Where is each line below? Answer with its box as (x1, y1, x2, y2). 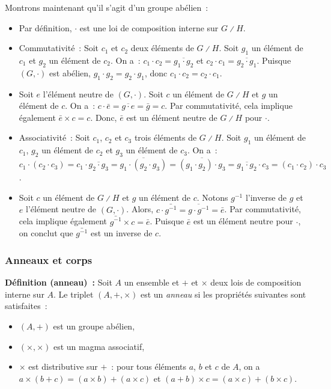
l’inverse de (245, 191, 287, 203)
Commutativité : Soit (19, 41, 99, 54)
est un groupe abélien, (53, 320, 135, 332)
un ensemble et (124, 276, 180, 289)
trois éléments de (134, 131, 197, 144)
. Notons (196, 191, 228, 203)
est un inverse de (90, 227, 153, 239)
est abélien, (49, 66, 91, 79)
